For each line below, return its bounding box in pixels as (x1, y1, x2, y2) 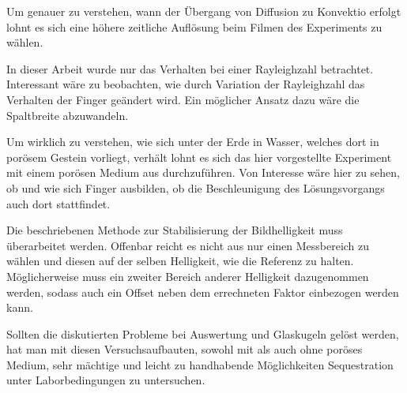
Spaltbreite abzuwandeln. (6, 107, 129, 123)
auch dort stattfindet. (6, 195, 111, 211)
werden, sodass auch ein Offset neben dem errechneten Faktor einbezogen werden (6, 283, 399, 300)
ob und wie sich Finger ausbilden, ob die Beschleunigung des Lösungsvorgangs (6, 179, 385, 196)
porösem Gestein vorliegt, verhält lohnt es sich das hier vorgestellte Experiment (6, 148, 392, 165)
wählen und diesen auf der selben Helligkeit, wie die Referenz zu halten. (6, 253, 354, 269)
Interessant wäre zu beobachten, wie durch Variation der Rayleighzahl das (6, 76, 365, 92)
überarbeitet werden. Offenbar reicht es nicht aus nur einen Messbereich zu (6, 237, 370, 253)
